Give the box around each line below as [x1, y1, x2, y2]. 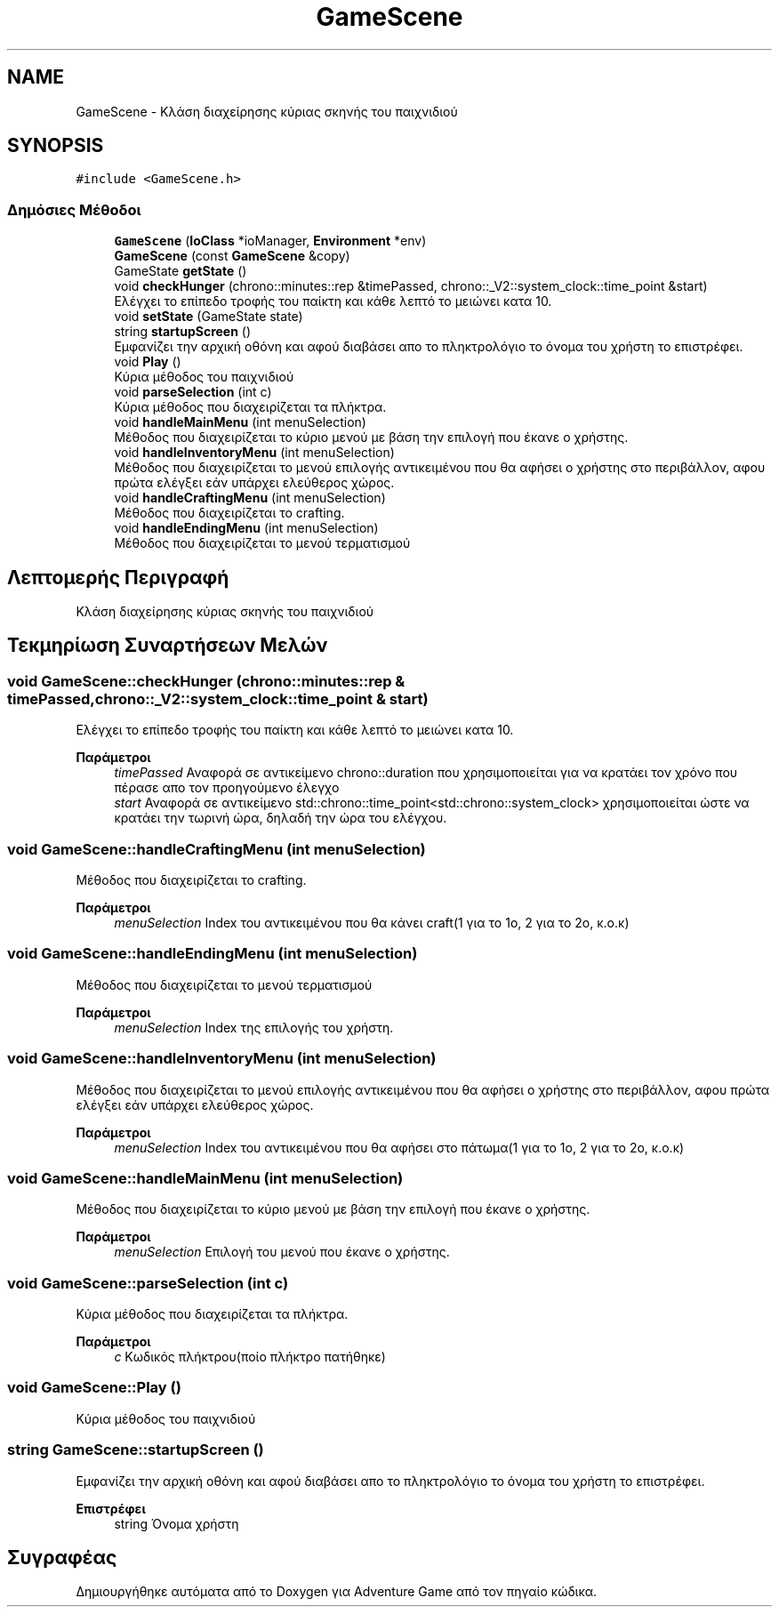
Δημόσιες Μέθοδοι [7, 200, 141, 219]
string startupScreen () [114, 324, 252, 340]
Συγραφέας [7, 1546, 117, 1569]
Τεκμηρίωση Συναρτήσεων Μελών [7, 634, 328, 657]
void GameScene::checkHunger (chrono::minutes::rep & [7, 671, 406, 690]
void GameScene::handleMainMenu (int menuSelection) [7, 1168, 404, 1187]
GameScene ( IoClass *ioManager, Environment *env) [114, 233, 427, 249]
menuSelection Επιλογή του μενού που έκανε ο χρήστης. [114, 1244, 450, 1260]
